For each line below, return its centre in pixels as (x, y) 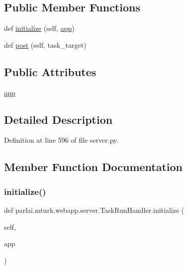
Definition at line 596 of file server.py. (61, 140)
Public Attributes (50, 71)
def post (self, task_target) (45, 45)
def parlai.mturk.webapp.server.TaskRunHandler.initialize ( (94, 210)
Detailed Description (58, 119)
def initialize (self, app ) (39, 28)
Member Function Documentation (94, 167)
